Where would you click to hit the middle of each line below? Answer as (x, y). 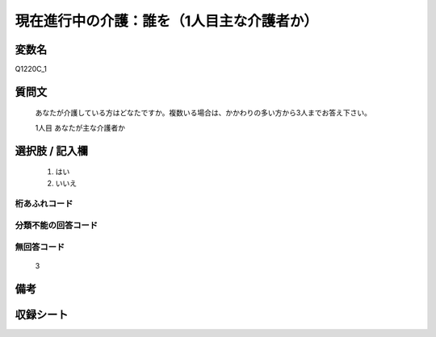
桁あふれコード (44, 204)
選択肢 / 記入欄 (52, 150)
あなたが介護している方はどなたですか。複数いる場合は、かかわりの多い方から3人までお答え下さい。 (203, 113)
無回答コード (40, 247)
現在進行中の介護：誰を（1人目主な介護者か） (167, 21)
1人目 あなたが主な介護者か (80, 127)
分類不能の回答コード (57, 225)
